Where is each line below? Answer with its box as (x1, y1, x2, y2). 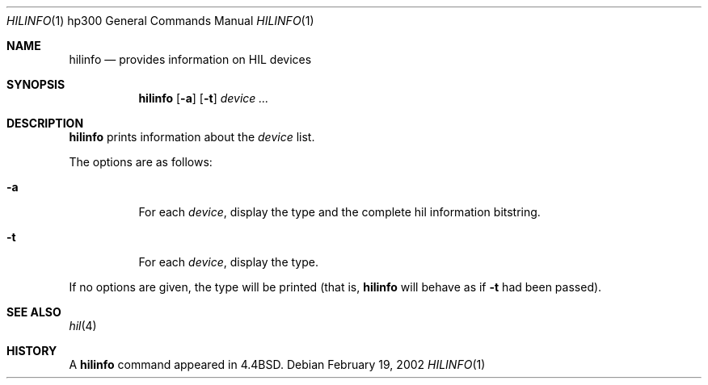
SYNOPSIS (6, 77, 65, 91)
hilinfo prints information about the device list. (69, 130, 315, 144)
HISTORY (6, 344, 57, 358)
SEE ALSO (6, 305, 61, 319)
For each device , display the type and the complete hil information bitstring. (138, 205, 541, 219)
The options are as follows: (69, 155, 213, 169)
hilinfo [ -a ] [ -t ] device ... (138, 91, 269, 105)
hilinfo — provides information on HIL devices (69, 52, 312, 66)
